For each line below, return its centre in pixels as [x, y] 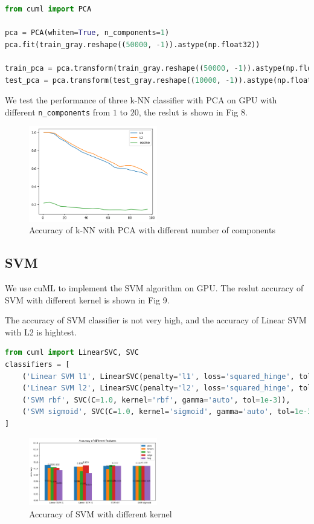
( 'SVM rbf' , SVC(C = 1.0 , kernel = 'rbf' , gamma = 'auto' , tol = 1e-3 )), [156, 400]
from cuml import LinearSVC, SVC [72, 353]
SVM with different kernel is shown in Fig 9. [87, 299]
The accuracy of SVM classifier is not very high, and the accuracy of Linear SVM [156, 320]
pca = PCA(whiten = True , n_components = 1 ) [87, 33]
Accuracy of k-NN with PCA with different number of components [152, 230]
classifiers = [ [37, 364]
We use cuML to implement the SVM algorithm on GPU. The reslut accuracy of [154, 287]
